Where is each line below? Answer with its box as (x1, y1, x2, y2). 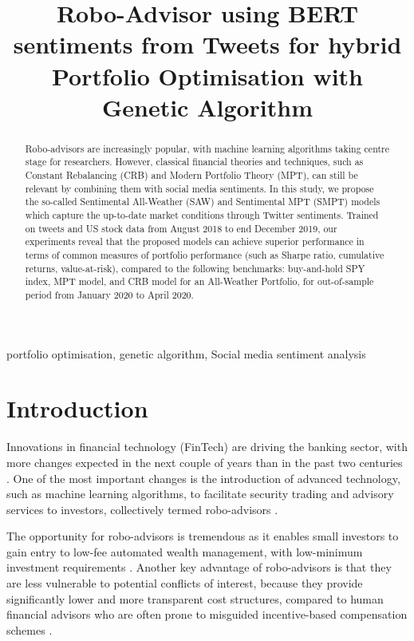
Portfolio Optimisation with (51, 59, 364, 92)
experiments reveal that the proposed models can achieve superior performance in (25, 235, 365, 248)
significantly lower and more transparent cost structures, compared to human (6, 590, 384, 607)
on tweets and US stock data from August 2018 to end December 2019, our (25, 221, 337, 235)
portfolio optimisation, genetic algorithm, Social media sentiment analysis (6, 345, 366, 362)
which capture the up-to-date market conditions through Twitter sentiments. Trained (25, 208, 379, 222)
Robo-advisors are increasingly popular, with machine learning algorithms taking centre (25, 141, 389, 155)
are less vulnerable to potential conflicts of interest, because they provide (6, 575, 363, 592)
